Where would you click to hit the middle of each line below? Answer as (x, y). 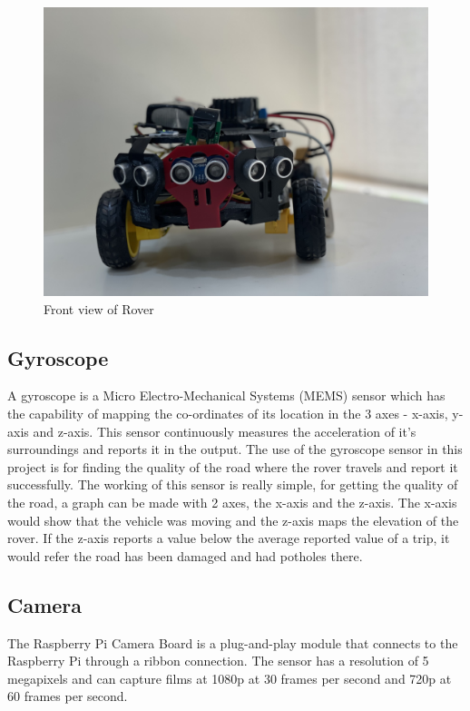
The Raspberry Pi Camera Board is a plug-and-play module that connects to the (233, 642)
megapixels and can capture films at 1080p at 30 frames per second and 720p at (230, 678)
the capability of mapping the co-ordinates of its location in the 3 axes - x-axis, (228, 413)
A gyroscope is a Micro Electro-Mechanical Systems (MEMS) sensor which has (226, 395)
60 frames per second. (68, 696)
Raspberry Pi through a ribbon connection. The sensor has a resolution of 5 (218, 661)
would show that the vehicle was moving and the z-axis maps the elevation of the (233, 520)
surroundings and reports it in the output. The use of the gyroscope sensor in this (235, 449)
